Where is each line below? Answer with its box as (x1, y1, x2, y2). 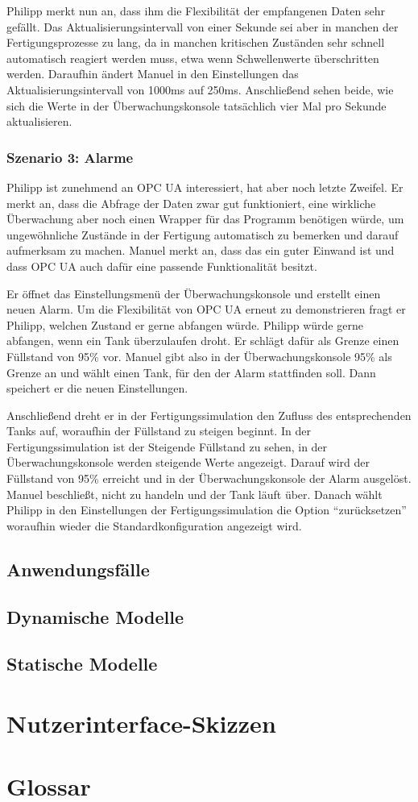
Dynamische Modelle (6, 604, 184, 629)
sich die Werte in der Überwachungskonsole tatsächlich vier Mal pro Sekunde (6, 97, 387, 114)
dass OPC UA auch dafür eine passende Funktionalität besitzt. (6, 257, 317, 274)
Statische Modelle (6, 651, 158, 676)
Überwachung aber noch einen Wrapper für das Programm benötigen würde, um (6, 210, 404, 227)
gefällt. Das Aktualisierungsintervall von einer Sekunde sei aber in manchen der (6, 18, 399, 35)
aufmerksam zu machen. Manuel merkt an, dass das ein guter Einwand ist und (6, 242, 395, 259)
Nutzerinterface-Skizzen (6, 706, 276, 739)
